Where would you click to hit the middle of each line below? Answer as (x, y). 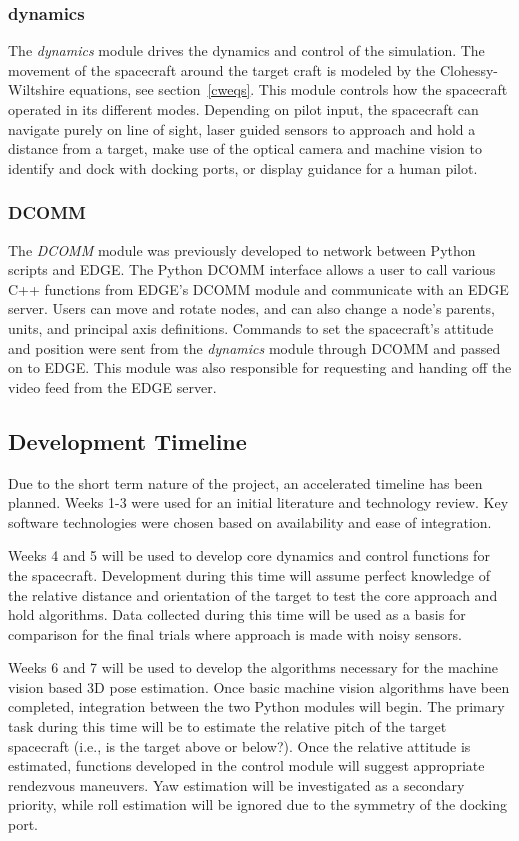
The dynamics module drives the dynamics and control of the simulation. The (246, 50)
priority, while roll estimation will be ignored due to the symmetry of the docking (257, 804)
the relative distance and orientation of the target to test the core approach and (253, 594)
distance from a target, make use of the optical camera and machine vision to (245, 148)
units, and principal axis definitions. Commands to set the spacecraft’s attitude (251, 327)
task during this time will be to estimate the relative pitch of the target (227, 726)
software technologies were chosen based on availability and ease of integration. (250, 521)
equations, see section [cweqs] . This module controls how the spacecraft (288, 89)
